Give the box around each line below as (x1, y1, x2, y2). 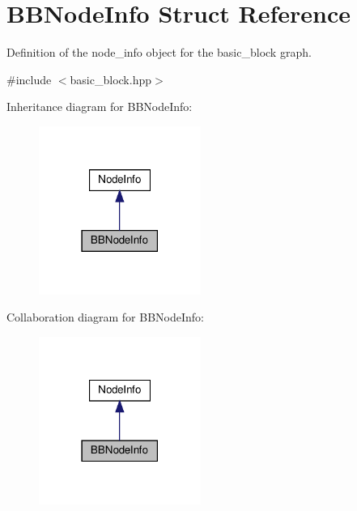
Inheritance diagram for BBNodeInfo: (6, 98, 193, 115)
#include (6, 70, 52, 87)
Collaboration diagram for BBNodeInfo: (6, 309, 204, 326)
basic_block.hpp (70, 70, 151, 87)
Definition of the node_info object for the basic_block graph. (6, 44, 312, 61)
